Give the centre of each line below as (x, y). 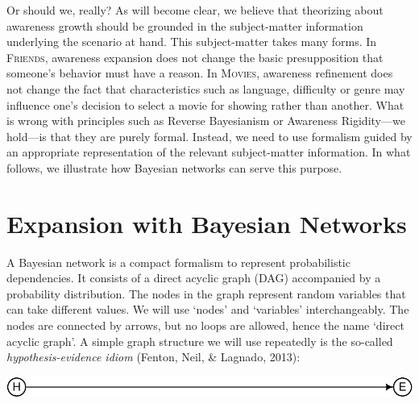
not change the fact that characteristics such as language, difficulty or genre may (206, 88)
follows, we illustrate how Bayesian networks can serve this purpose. (174, 167)
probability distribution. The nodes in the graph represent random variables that (206, 293)
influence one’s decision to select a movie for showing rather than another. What (205, 104)
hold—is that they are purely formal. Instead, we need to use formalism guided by (209, 136)
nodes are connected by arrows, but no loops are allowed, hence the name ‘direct (205, 325)
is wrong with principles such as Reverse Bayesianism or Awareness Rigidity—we (206, 121)
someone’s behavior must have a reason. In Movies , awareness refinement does (200, 73)
